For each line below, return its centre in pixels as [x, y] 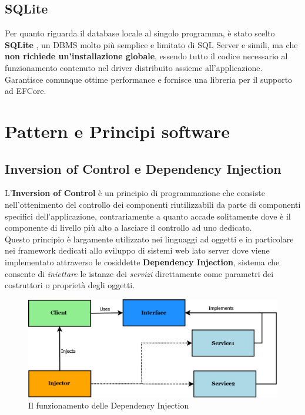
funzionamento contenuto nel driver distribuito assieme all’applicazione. [134, 67]
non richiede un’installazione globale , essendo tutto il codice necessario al [146, 56]
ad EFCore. [26, 91]
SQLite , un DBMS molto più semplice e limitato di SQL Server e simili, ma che [151, 44]
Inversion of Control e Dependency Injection [143, 168]
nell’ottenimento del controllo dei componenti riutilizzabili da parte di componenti [153, 204]
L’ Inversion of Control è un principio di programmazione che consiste [135, 193]
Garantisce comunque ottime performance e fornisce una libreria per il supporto [149, 79]
